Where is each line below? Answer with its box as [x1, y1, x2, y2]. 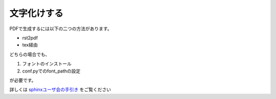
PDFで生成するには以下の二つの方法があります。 [9, 26, 112, 32]
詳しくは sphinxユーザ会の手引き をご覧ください [9, 87, 111, 93]
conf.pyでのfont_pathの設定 [22, 68, 81, 74]
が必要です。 [9, 77, 36, 83]
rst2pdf [22, 35, 38, 41]
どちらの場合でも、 [9, 51, 50, 57]
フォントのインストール [22, 61, 72, 67]
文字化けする [9, 8, 64, 19]
